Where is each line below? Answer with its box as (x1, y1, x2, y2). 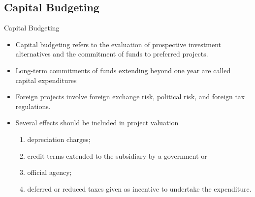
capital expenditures (15, 75, 77, 85)
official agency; (27, 167, 72, 177)
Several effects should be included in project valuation (15, 117, 179, 128)
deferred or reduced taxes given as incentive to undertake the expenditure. (27, 183, 252, 194)
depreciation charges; (27, 134, 91, 144)
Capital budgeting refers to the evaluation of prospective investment (15, 39, 222, 49)
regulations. (15, 101, 51, 111)
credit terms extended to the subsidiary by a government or (27, 150, 207, 161)
